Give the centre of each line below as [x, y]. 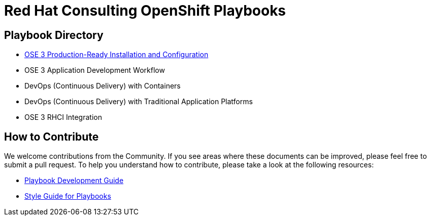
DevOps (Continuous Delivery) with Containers [103, 86]
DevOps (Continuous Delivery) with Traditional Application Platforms [139, 102]
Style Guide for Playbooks [68, 196]
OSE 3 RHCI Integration [63, 117]
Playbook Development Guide [74, 181]
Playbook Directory [54, 35]
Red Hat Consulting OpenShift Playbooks [145, 11]
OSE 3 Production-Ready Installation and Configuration [117, 55]
